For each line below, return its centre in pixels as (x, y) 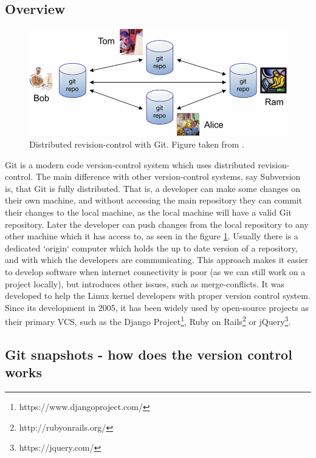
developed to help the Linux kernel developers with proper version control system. (158, 296)
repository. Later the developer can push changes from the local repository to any (157, 224)
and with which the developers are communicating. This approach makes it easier (156, 260)
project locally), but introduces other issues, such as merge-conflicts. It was (145, 283)
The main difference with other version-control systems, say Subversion (168, 176)
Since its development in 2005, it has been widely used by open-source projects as (157, 307)
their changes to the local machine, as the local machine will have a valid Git (148, 212)
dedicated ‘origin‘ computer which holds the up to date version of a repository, (151, 248)
